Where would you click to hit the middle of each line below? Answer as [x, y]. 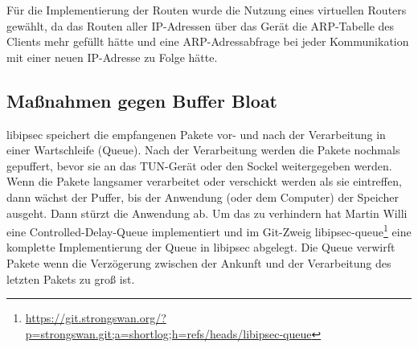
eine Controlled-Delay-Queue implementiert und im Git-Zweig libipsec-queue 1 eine [209, 230]
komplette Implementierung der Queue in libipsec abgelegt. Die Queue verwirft [201, 247]
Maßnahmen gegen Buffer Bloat [142, 100]
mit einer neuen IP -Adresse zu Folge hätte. [112, 57]
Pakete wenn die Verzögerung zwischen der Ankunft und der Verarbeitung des [199, 262]
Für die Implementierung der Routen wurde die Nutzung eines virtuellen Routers [207, 10]
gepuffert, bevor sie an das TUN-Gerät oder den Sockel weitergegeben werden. [199, 165]
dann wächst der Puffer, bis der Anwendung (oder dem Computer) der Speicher [203, 197]
